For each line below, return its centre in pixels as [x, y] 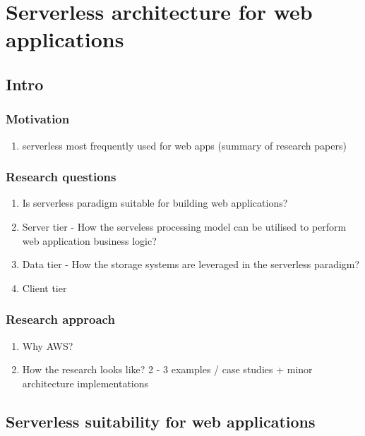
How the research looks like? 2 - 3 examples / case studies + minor [167, 369]
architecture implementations [85, 383]
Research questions [61, 177]
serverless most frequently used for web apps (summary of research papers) [184, 145]
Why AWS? [48, 345]
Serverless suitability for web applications [161, 421]
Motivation [38, 119]
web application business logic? [89, 240]
